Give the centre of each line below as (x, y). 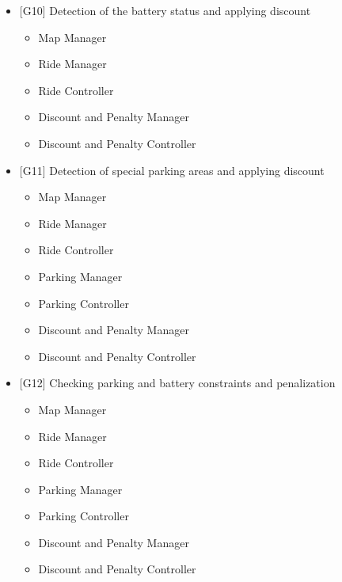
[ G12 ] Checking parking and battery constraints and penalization (177, 383)
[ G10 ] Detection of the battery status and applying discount (165, 10)
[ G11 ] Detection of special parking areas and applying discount (172, 170)
